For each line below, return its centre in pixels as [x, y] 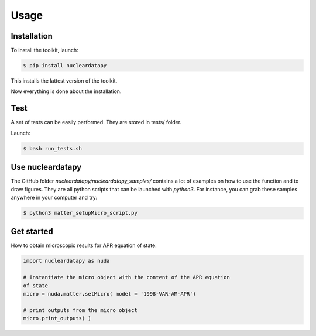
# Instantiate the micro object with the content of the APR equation [127, 277]
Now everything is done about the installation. [66, 91]
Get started [32, 232]
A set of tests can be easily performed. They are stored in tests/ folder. [96, 122]
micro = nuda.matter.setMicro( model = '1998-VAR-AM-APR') [109, 294]
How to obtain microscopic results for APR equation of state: [84, 245]
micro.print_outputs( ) [57, 318]
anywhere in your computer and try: [54, 197]
